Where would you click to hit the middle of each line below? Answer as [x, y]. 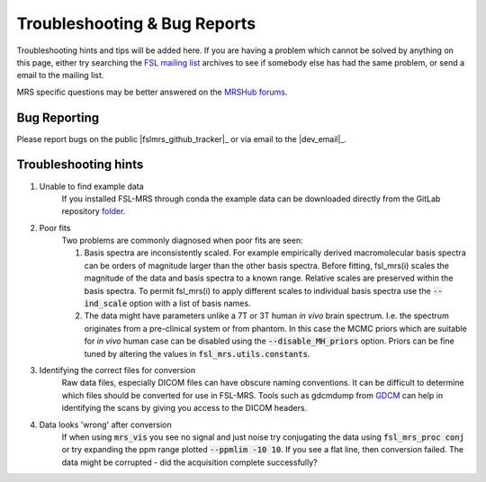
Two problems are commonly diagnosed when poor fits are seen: [182, 241]
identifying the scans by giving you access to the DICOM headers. [184, 408]
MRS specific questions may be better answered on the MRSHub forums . [152, 92]
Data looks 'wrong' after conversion [105, 424]
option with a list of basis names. [190, 303]
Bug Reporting [58, 117]
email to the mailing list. [60, 76]
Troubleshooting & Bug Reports [136, 23]
